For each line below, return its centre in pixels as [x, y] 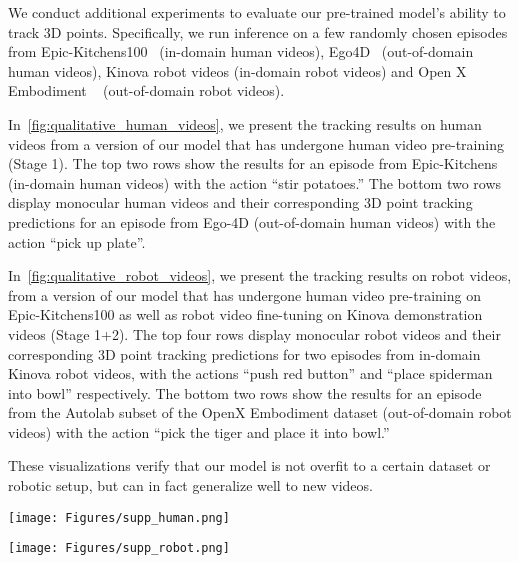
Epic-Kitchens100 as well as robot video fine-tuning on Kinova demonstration [245, 314]
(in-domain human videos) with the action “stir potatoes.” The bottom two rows [255, 182]
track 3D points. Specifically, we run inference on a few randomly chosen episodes [258, 31]
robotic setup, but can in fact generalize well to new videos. [190, 485]
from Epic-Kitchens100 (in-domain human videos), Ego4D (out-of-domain [241, 51]
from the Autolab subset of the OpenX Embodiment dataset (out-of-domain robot [260, 412]
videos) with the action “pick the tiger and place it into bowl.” [199, 431]
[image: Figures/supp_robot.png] [119, 548]
